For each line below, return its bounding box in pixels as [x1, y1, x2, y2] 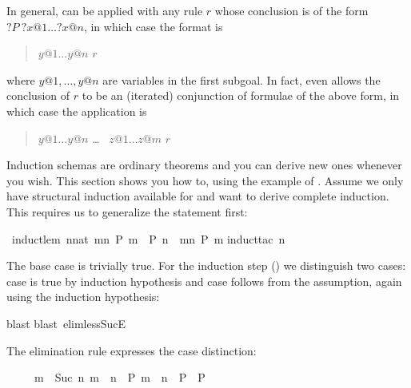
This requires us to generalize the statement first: [6, 203, 248, 220]
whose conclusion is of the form [214, 2, 369, 18]
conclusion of [6, 87, 70, 104]
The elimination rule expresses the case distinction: [6, 342, 257, 358]
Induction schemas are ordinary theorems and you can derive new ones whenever [6, 156, 402, 173]
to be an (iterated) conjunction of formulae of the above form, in [82, 87, 400, 104]
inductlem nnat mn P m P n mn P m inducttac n [11, 230, 285, 247]
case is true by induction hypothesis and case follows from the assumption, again [6, 272, 402, 289]
